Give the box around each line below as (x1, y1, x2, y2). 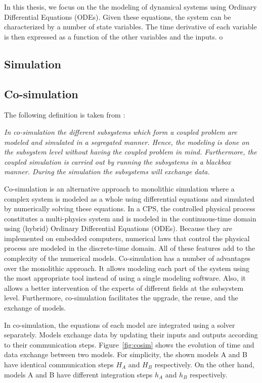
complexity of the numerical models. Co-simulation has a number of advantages (4, 253, 250, 263)
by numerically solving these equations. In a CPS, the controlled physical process (4, 203, 255, 214)
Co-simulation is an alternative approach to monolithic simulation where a (4, 183, 235, 194)
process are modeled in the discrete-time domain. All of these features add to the (4, 243, 255, 253)
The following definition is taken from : (4, 109, 125, 120)
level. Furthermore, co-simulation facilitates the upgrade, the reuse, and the (4, 292, 238, 303)
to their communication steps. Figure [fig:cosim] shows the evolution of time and (4, 339, 254, 350)
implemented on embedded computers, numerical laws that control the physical (4, 233, 250, 243)
